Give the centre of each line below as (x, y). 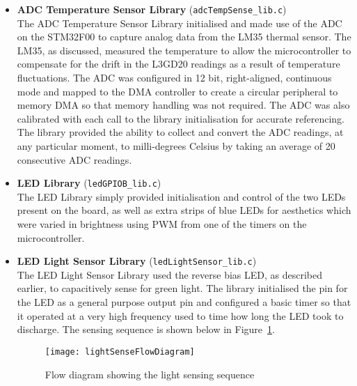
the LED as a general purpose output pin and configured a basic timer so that (184, 302)
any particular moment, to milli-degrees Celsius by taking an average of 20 (176, 146)
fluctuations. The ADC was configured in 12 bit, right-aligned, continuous (174, 78)
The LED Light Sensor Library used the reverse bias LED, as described (169, 274)
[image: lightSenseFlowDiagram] (120, 352)
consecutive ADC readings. (74, 159)
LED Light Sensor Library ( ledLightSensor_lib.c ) (137, 261)
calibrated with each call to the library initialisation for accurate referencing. (181, 118)
